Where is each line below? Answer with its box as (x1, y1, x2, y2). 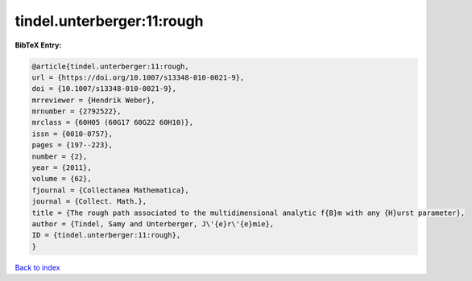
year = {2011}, (31, 163, 92, 172)
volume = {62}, (31, 174, 92, 184)
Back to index (14, 262, 60, 272)
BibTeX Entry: (14, 40, 62, 50)
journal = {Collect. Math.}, (31, 197, 147, 206)
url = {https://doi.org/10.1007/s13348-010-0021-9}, (31, 72, 245, 82)
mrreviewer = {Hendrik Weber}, (31, 95, 156, 105)
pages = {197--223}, (31, 141, 113, 150)
